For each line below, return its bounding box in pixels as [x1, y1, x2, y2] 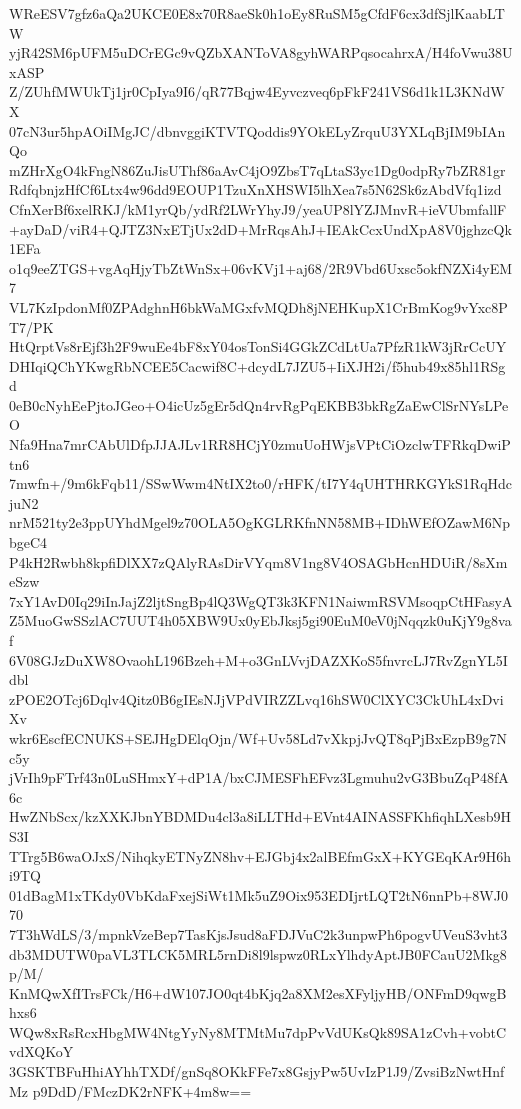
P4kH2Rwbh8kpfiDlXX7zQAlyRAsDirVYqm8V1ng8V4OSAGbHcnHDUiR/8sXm [9, 551, 508, 572]
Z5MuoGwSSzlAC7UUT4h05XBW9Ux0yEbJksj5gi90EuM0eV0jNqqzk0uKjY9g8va [9, 610, 512, 631]
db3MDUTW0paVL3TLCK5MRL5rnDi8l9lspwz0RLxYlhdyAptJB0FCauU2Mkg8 [9, 943, 507, 964]
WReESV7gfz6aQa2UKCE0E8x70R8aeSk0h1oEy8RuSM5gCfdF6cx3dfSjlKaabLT [9, 3, 505, 23]
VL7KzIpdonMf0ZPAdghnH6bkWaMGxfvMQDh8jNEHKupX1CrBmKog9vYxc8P [9, 296, 508, 317]
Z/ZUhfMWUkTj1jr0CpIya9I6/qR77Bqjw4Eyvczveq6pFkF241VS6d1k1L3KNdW [9, 81, 505, 102]
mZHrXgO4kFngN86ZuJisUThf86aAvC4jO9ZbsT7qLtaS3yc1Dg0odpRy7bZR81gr [9, 159, 506, 180]
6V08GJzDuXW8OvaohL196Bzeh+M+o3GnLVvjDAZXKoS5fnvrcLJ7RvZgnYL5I [9, 649, 508, 670]
